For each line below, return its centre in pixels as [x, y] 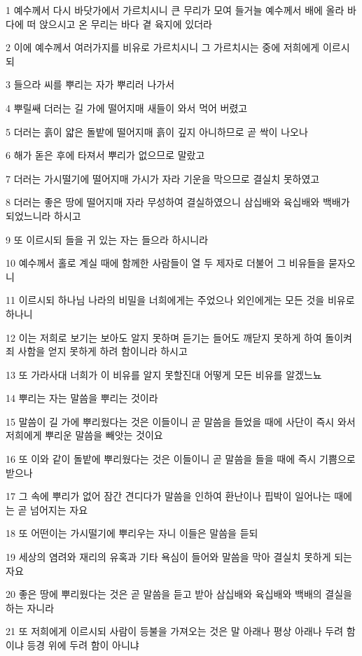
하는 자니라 [30, 607]
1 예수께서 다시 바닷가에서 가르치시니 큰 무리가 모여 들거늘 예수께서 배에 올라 [175, 10]
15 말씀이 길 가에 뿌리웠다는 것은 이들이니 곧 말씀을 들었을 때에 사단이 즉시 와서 [181, 421]
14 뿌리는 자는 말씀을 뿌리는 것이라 [82, 398]
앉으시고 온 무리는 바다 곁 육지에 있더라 [125, 23]
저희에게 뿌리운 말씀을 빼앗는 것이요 [84, 435]
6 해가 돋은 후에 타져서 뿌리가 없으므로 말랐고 [105, 155]
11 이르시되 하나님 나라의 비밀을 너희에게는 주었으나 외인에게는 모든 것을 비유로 [180, 300]
